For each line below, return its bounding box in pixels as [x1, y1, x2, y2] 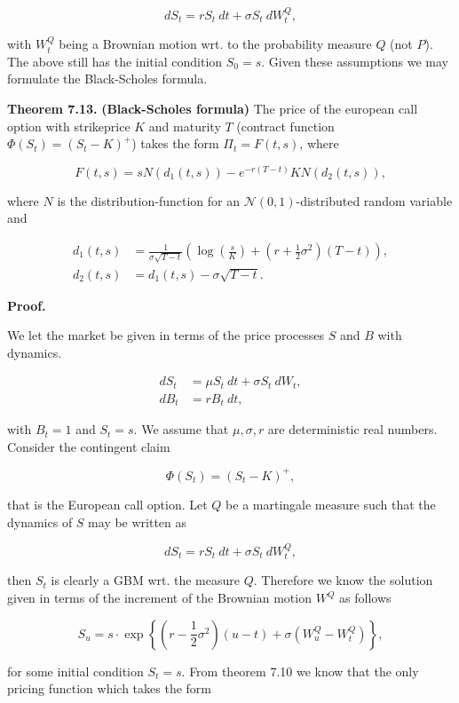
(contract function [236, 116, 335, 135]
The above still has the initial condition [7, 51, 223, 70]
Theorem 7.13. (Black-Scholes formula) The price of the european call [7, 99, 418, 118]
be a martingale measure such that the [226, 494, 436, 513]
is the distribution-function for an [57, 191, 241, 209]
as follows [339, 588, 392, 606]
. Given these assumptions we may [261, 51, 449, 70]
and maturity [148, 116, 221, 135]
